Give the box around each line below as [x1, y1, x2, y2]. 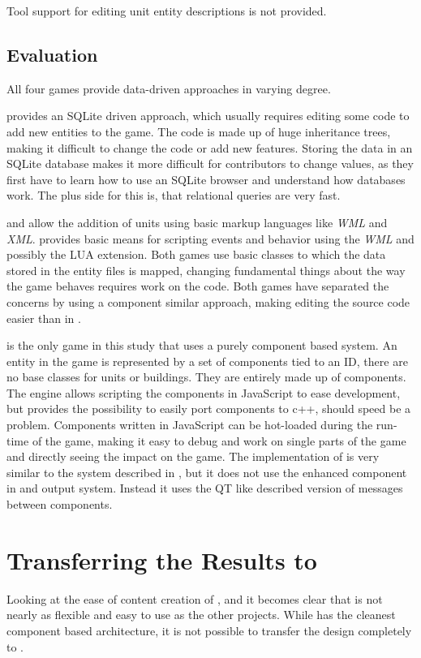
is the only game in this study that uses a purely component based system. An [6, 337, 397, 354]
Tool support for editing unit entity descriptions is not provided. [6, 2, 327, 19]
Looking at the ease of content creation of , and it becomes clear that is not [6, 590, 383, 607]
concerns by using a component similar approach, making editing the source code [6, 293, 410, 310]
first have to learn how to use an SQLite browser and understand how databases [6, 170, 406, 187]
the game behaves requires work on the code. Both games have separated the [6, 277, 389, 295]
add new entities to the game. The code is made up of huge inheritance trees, [6, 123, 391, 140]
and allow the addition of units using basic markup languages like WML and [6, 213, 388, 230]
